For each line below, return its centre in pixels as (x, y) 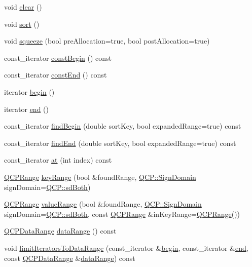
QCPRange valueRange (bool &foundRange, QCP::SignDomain (103, 204)
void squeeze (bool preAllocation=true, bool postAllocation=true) (107, 41)
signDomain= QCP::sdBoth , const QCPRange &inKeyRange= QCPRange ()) (122, 214)
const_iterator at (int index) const (58, 160)
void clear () (23, 7)
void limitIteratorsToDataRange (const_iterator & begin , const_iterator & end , (126, 247)
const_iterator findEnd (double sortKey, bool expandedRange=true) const (120, 143)
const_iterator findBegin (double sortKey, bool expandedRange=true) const (123, 126)
